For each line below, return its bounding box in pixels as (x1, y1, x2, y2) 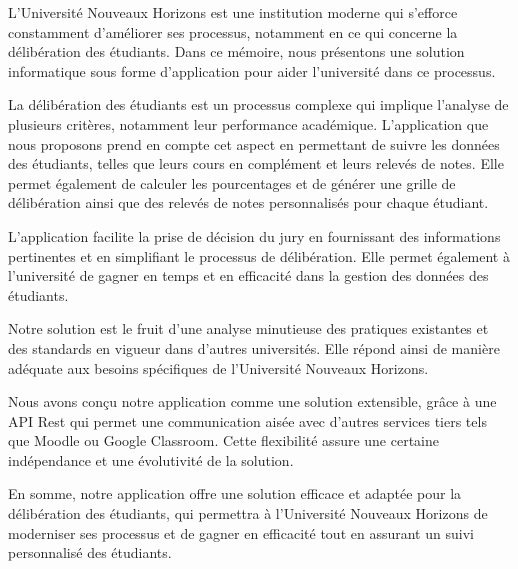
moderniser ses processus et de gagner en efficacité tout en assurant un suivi (8, 522, 474, 543)
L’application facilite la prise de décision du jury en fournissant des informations (8, 225, 501, 246)
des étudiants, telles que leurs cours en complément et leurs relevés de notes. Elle (8, 153, 504, 174)
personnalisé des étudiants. (8, 542, 172, 563)
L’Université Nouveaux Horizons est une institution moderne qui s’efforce (8, 2, 458, 22)
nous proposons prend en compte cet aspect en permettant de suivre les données (8, 133, 500, 154)
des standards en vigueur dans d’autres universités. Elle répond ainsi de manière (8, 337, 500, 358)
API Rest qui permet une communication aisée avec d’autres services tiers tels (8, 410, 487, 431)
